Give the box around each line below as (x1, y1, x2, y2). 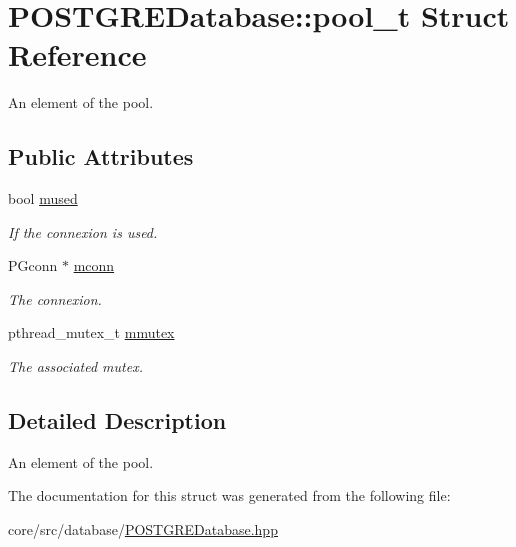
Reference (8, 34, 147, 75)
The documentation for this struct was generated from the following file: (8, 485, 451, 506)
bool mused (8, 188, 78, 209)
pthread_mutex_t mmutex (8, 322, 175, 343)
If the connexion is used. (8, 221, 158, 242)
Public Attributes (8, 141, 194, 172)
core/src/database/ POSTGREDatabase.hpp (8, 519, 278, 540)
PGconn (8, 255, 58, 276)
